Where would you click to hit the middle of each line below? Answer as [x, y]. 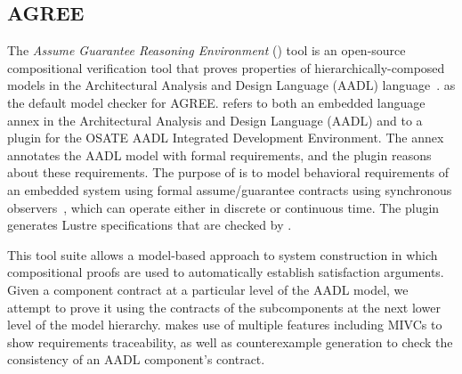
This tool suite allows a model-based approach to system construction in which [223, 254]
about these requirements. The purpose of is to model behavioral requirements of [228, 172]
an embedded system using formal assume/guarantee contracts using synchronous [230, 189]
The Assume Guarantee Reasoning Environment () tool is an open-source [207, 50]
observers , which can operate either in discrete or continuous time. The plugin [223, 207]
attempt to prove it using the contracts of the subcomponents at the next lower [224, 307]
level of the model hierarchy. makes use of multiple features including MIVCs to [225, 325]
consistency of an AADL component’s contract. [136, 359]
